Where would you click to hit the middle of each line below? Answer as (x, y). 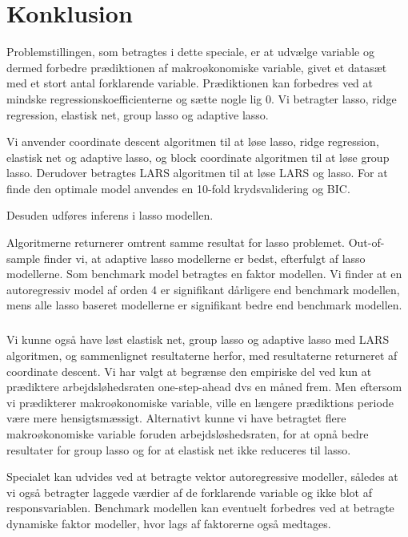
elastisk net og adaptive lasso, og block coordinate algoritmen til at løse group (198, 157)
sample (24, 258)
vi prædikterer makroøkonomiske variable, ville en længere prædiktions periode (200, 402)
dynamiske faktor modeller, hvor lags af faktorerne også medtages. (169, 523)
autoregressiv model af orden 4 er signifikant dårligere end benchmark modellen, (203, 289)
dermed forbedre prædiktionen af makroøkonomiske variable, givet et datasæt (197, 67)
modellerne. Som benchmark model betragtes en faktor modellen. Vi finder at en (204, 274)
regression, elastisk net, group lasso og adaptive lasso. (138, 114)
